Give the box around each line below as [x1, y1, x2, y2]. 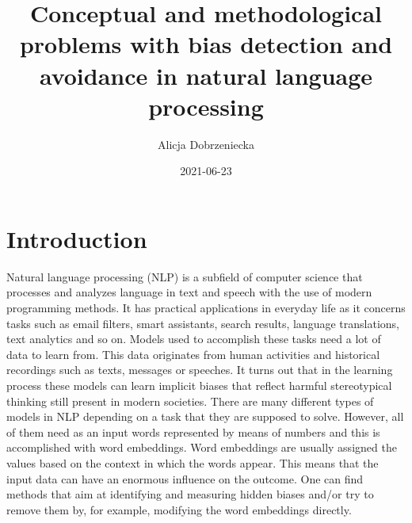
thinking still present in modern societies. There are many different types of [6, 392, 374, 409]
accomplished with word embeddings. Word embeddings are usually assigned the [6, 439, 397, 456]
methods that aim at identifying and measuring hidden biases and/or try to [6, 486, 374, 502]
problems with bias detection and [19, 28, 393, 60]
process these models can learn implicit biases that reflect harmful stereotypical [6, 376, 392, 393]
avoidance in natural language [39, 59, 373, 91]
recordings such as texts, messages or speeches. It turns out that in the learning [6, 361, 393, 378]
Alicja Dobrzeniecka [158, 136, 254, 152]
